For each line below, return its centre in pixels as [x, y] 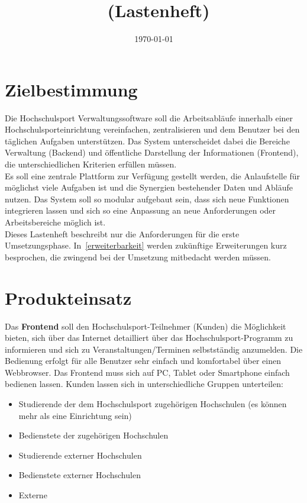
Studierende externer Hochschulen [80, 455]
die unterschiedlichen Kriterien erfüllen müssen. [91, 164]
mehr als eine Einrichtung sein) [75, 415]
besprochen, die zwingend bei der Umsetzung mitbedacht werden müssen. [138, 257]
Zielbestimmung [71, 89]
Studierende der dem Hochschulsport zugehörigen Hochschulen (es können [153, 404]
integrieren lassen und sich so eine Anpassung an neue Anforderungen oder [140, 210]
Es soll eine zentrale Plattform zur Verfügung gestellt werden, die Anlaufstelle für [153, 175]
